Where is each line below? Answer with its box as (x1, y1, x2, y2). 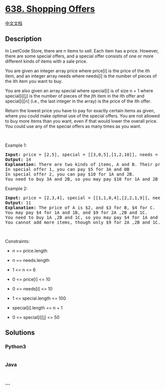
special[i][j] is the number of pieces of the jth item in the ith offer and (5, 93, 145, 99)
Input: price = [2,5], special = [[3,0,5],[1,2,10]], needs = (5, 152, 158, 157)
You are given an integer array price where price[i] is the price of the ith (5, 68, 150, 74)
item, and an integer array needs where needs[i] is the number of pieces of (5, 73, 157, 79)
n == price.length (12, 248, 48, 254)
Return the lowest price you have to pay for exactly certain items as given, (5, 107, 155, 113)
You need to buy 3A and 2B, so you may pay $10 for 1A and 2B (5, 176, 158, 182)
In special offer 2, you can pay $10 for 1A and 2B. (5, 171, 135, 177)
